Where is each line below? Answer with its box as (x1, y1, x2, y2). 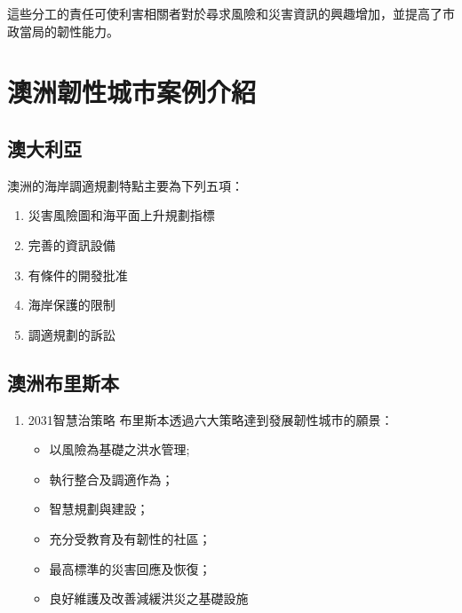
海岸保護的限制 (28, 295, 115, 314)
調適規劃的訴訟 (28, 325, 115, 343)
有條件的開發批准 (28, 265, 128, 284)
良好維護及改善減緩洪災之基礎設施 (49, 589, 249, 608)
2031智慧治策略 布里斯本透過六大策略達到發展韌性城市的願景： (28, 410, 394, 428)
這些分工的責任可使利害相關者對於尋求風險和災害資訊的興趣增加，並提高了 (7, 4, 442, 22)
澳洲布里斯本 (7, 368, 119, 396)
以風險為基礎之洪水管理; (49, 440, 190, 459)
